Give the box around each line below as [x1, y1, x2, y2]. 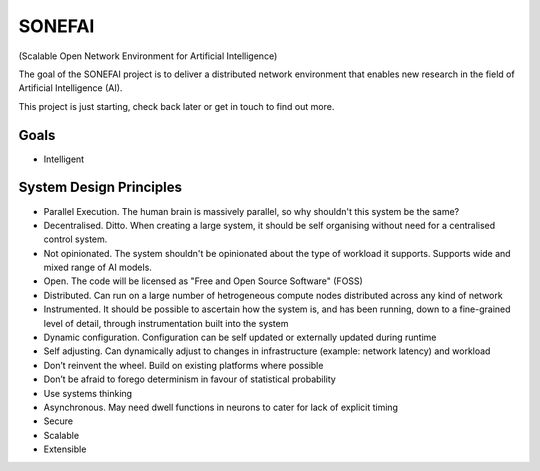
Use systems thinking [43, 387, 133, 399]
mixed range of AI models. [43, 261, 152, 274]
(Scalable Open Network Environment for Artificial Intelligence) [18, 50, 278, 62]
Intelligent [43, 153, 85, 165]
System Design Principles [18, 179, 182, 196]
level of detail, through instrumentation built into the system [43, 317, 289, 329]
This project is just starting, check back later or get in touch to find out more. [18, 100, 335, 112]
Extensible [43, 443, 87, 455]
